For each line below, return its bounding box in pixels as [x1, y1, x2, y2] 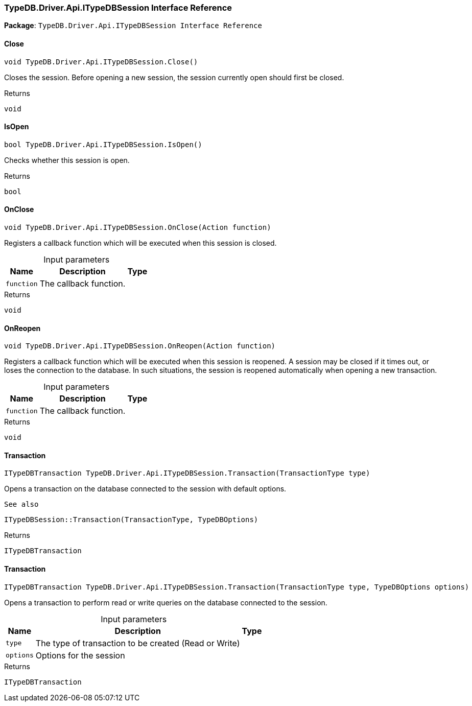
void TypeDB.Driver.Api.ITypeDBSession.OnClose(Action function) [4, 223, 271, 232]
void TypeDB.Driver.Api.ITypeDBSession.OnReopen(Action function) [4, 342, 276, 350]
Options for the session [35, 650, 125, 661]
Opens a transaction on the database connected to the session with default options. [4, 484, 287, 493]
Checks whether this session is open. [4, 155, 130, 164]
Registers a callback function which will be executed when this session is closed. [4, 239, 277, 248]
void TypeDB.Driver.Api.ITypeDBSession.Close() [4, 57, 198, 66]
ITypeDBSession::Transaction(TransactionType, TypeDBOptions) [4, 515, 258, 524]
